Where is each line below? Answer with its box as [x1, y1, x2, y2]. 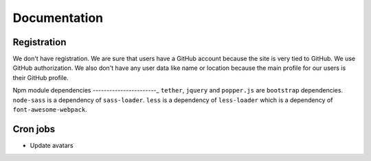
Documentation [12, 10, 104, 25]
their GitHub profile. [12, 73, 69, 82]
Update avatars [30, 141, 74, 149]
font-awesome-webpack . [12, 106, 87, 114]
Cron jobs [12, 123, 56, 135]
